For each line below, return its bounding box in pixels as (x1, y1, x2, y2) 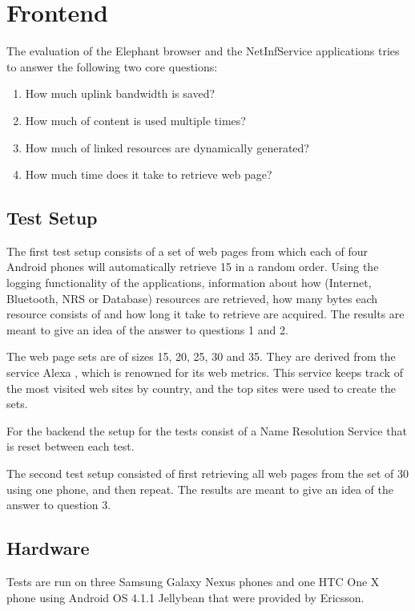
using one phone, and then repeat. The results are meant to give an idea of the (6, 480, 393, 497)
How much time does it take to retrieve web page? (25, 166, 272, 183)
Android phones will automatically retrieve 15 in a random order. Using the (6, 258, 379, 275)
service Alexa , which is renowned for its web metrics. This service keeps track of (6, 364, 403, 381)
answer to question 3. (6, 496, 111, 513)
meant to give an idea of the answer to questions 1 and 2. (6, 321, 288, 338)
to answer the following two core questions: (6, 58, 218, 75)
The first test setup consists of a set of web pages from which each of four (6, 242, 368, 259)
